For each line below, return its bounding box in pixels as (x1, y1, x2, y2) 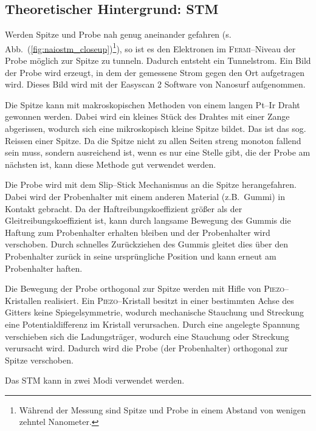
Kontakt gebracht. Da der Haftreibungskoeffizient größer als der (5, 202, 242, 215)
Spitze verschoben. (5, 353, 74, 366)
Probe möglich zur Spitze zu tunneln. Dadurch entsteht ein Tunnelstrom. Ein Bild (5, 54, 311, 67)
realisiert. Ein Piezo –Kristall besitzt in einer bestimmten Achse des (44, 294, 294, 306)
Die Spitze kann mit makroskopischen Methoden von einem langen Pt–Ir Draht (5, 98, 300, 111)
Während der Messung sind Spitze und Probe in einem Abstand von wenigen (19, 403, 306, 416)
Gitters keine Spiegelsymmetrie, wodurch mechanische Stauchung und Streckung (5, 306, 304, 319)
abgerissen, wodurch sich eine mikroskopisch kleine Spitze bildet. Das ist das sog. (5, 122, 306, 135)
